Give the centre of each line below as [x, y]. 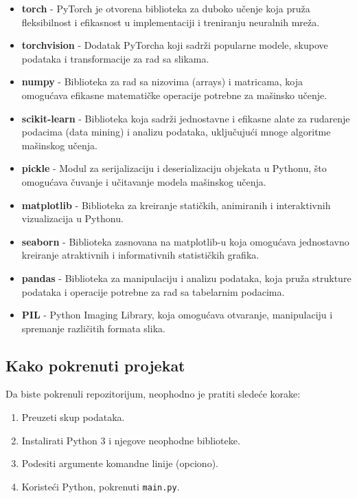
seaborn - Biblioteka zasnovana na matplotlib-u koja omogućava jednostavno [185, 241]
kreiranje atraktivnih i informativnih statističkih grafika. [140, 255]
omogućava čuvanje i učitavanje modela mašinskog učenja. [144, 181]
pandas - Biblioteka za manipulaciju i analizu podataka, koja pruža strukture [186, 278]
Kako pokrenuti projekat [95, 365]
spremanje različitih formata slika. [93, 328]
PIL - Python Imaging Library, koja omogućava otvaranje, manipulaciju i [177, 315]
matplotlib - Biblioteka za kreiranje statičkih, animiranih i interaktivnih [176, 205]
